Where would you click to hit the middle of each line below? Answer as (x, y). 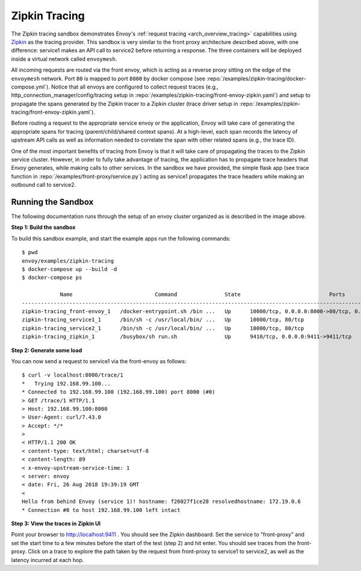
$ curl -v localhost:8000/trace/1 (73, 375)
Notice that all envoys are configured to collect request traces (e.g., (135, 87)
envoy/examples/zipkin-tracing (68, 261)
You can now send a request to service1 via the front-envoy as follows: (99, 361)
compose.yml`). (31, 87)
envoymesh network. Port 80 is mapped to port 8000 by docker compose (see (108, 78)
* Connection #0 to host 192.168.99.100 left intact (101, 510)
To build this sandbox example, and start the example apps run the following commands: (121, 239)
